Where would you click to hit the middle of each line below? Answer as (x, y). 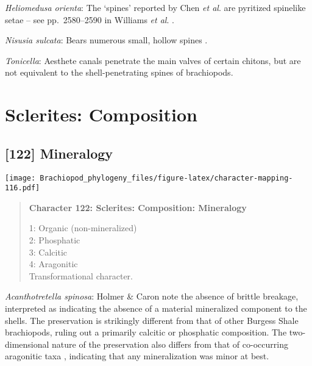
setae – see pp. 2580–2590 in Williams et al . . (90, 19)
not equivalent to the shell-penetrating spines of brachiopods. (119, 72)
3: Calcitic (48, 252)
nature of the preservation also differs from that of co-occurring (170, 344)
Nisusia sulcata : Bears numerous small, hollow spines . (106, 40)
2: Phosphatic (55, 240)
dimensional (27, 344)
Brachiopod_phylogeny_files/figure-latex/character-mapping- (166, 178)
